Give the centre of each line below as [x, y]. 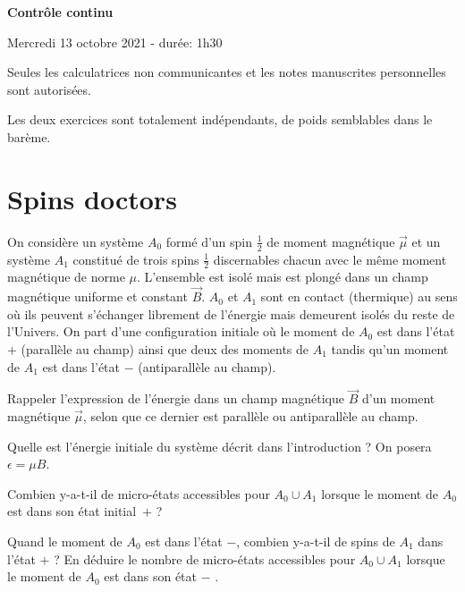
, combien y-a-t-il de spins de [316, 541]
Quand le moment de [65, 541]
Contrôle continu [60, 12]
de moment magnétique [331, 241]
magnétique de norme [66, 277]
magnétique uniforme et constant [97, 296]
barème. [29, 136]
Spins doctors [92, 198]
